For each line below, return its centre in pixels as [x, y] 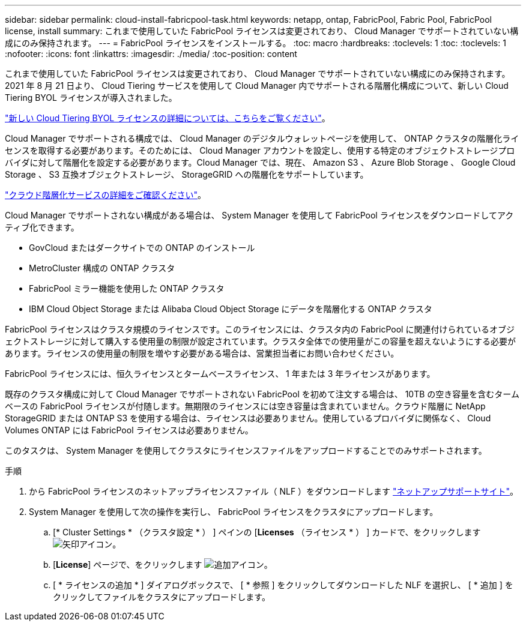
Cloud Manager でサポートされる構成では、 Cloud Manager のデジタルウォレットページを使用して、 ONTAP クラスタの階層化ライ [262, 138]
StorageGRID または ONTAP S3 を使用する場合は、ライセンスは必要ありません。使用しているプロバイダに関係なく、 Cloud [248, 418]
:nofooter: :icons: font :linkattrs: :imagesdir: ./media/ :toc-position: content [151, 54]
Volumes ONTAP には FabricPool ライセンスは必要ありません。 [129, 430]
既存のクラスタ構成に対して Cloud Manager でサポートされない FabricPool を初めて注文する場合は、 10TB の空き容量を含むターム [262, 394]
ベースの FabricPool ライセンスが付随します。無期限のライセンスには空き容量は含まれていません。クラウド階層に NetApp [245, 406]
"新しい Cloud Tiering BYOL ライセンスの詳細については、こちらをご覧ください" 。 [168, 118]
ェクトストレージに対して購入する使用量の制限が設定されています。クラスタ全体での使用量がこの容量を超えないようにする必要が [261, 341]
